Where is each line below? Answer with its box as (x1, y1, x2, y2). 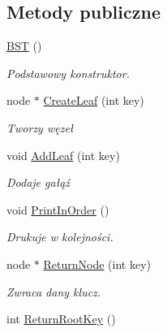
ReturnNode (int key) (43, 255, 151, 272)
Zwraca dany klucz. (6, 283, 101, 300)
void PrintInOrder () (6, 201, 109, 218)
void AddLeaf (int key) (6, 146, 120, 163)
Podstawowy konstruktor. (6, 64, 130, 81)
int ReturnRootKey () (6, 310, 116, 327)
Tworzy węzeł (6, 119, 74, 136)
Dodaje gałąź (6, 174, 71, 191)
